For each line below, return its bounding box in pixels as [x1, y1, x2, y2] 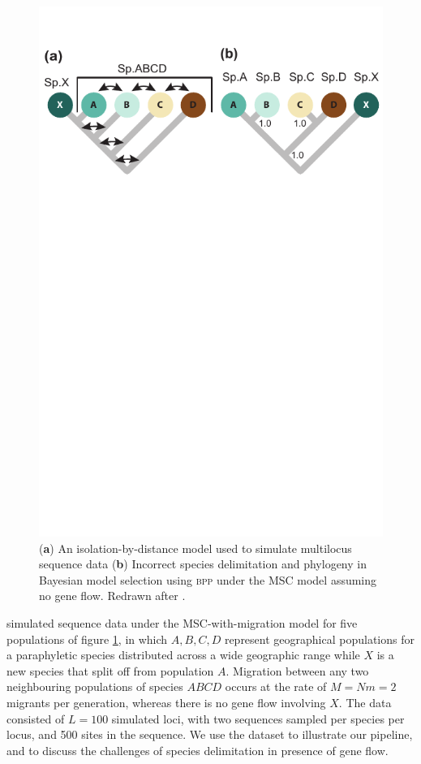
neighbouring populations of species [6, 678, 183, 695]
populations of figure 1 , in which [6, 630, 168, 647]
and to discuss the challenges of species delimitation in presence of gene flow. [6, 741, 389, 758]
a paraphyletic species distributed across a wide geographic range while [6, 646, 360, 663]
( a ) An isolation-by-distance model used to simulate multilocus [39, 539, 352, 556]
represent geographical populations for [224, 630, 415, 647]
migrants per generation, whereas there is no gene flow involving [6, 693, 326, 710]
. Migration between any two [226, 662, 369, 679]
